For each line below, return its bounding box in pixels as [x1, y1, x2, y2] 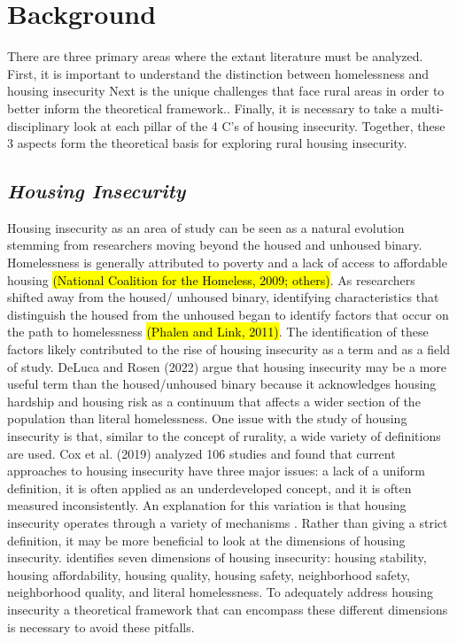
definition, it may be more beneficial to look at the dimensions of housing [7, 530, 406, 549]
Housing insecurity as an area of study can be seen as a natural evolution [7, 218, 405, 236]
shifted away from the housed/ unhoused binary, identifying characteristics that [7, 288, 439, 306]
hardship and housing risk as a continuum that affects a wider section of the [7, 391, 421, 410]
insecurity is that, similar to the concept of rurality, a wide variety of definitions [7, 427, 441, 445]
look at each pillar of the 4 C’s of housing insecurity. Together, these [74, 116, 445, 135]
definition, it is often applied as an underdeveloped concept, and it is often [7, 478, 412, 497]
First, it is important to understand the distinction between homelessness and [7, 64, 430, 82]
